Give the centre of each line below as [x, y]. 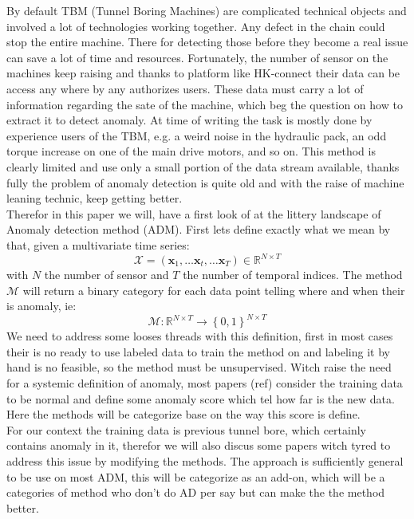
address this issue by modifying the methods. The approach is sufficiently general [205, 461]
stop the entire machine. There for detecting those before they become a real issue [207, 42]
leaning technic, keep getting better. [95, 198]
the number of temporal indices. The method [293, 274]
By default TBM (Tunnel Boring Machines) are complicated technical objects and [207, 10]
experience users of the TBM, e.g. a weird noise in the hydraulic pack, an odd [197, 135]
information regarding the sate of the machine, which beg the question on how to [205, 104]
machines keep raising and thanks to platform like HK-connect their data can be [203, 73]
